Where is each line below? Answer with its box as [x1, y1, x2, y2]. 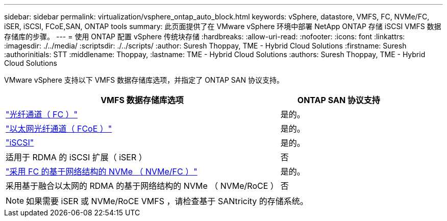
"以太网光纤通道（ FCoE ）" [6, 124, 112, 134]
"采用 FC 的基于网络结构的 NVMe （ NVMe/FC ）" [6, 166, 197, 177]
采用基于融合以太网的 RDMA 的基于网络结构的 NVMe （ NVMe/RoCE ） [6, 181, 279, 191]
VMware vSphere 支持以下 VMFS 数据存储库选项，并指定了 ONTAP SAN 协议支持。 [4, 76, 284, 84]
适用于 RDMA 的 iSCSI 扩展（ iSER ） [6, 152, 147, 162]
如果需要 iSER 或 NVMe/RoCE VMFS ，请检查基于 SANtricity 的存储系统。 [26, 196, 308, 206]
